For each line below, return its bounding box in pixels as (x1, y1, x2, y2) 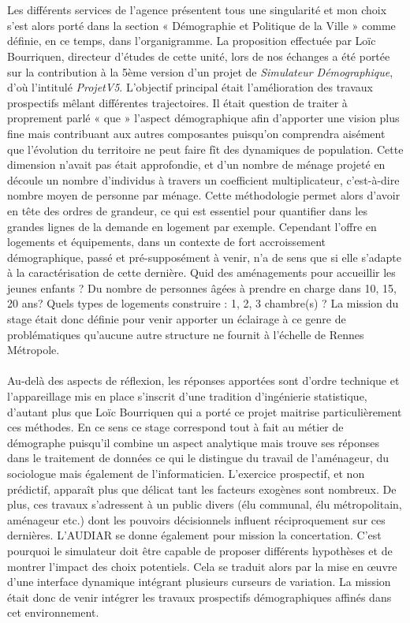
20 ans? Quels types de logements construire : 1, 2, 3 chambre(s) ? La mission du (7, 295, 399, 311)
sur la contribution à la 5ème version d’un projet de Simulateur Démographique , (7, 63, 393, 80)
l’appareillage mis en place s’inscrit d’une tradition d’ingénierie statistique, (7, 388, 367, 405)
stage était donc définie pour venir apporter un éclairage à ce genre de (7, 311, 346, 327)
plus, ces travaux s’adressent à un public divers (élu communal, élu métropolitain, (7, 496, 402, 513)
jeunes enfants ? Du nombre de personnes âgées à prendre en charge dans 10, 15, (7, 279, 397, 296)
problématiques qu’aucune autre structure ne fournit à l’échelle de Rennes (7, 326, 364, 342)
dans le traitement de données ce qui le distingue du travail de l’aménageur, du (7, 450, 389, 466)
